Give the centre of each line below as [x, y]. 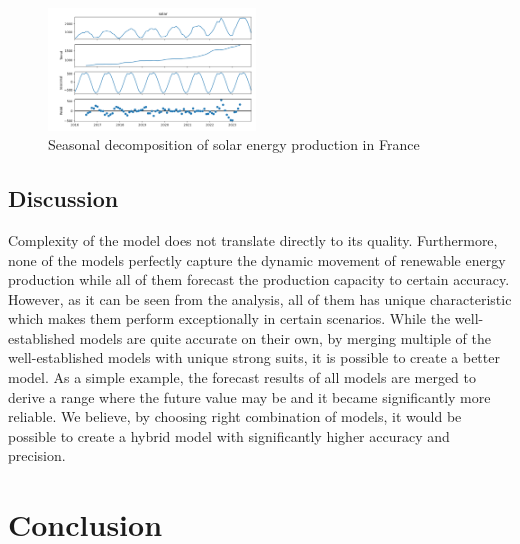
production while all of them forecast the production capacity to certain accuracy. [259, 279]
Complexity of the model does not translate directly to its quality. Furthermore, [253, 239]
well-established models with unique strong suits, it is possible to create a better [254, 357]
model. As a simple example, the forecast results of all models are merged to [242, 377]
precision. [37, 455]
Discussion [63, 198]
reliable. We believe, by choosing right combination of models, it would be [235, 416]
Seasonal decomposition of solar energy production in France [234, 144]
